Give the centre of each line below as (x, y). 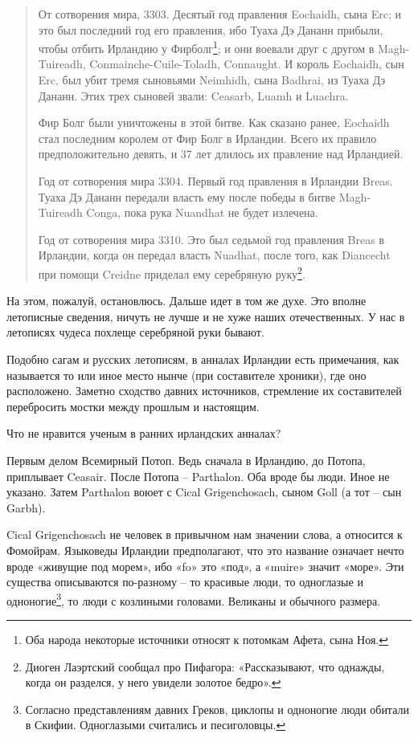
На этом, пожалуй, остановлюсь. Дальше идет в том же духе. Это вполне (186, 301)
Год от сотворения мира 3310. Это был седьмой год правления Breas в (211, 239)
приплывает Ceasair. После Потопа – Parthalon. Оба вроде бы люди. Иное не (198, 476)
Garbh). (26, 507)
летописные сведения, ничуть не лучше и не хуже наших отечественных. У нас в (206, 316)
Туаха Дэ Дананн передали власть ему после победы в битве (187, 196)
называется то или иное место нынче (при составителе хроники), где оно (186, 375)
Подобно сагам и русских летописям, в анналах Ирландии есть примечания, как (203, 359)
